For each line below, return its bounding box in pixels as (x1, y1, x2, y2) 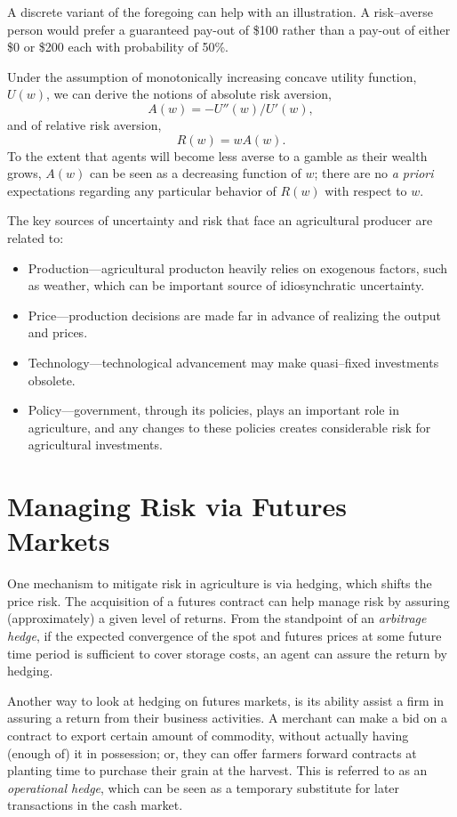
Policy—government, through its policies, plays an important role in (28, 400, 399, 419)
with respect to (325, 181, 407, 199)
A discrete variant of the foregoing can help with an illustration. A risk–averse (7, 3, 433, 20)
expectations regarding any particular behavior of (7, 181, 277, 199)
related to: (7, 228, 64, 247)
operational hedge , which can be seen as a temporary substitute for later (7, 778, 400, 797)
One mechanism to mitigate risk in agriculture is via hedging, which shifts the (7, 574, 432, 593)
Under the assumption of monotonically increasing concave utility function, (7, 67, 417, 85)
